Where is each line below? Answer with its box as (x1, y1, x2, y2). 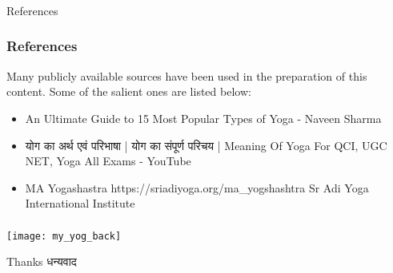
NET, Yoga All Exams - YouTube (25, 152, 191, 169)
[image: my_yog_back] (6, 230, 122, 242)
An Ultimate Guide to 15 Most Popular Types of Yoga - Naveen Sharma (25, 109, 382, 126)
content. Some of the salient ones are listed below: (6, 83, 251, 100)
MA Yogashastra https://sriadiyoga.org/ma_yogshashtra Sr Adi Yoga (25, 179, 369, 196)
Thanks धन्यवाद (6, 253, 77, 270)
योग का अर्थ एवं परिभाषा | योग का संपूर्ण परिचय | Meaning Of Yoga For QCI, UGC (25, 136, 387, 153)
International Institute (25, 195, 135, 212)
